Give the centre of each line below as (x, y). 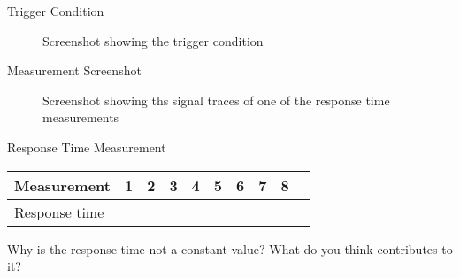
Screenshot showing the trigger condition (153, 40)
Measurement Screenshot (74, 70)
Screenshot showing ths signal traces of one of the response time (216, 100)
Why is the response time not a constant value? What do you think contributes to (230, 248)
